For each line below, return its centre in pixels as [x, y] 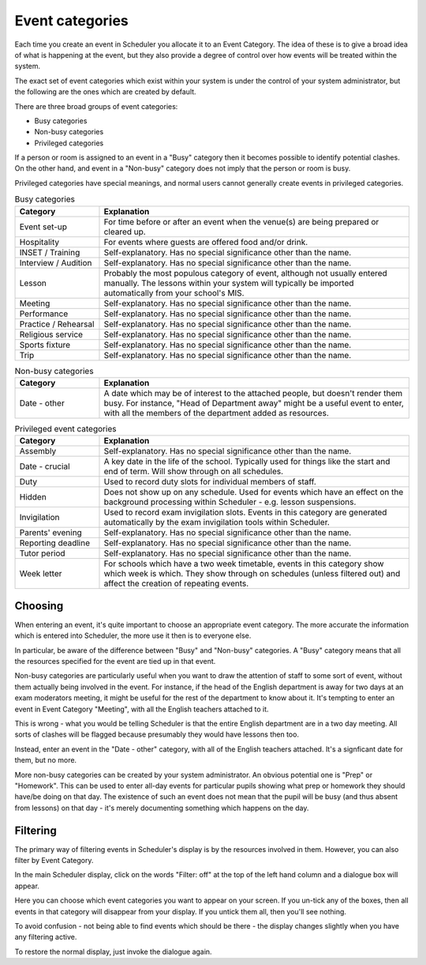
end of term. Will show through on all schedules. [194, 472]
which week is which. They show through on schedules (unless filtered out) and [252, 574]
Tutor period [43, 553]
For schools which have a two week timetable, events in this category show [244, 564]
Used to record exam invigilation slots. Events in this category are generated [245, 512]
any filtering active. [46, 937]
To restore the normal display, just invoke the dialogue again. [113, 952]
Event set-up [43, 227]
